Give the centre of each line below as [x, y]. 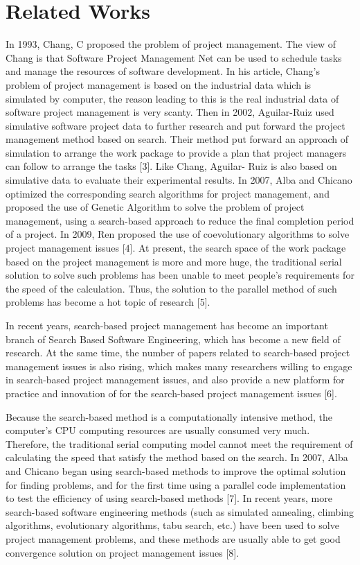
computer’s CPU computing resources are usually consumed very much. [158, 430]
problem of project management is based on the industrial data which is [159, 84]
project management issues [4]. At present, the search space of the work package [176, 248]
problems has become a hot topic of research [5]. [108, 302]
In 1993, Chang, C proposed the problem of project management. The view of [171, 44]
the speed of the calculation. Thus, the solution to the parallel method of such [171, 288]
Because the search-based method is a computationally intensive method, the [169, 416]
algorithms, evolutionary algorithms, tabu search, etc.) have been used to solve [172, 525]
